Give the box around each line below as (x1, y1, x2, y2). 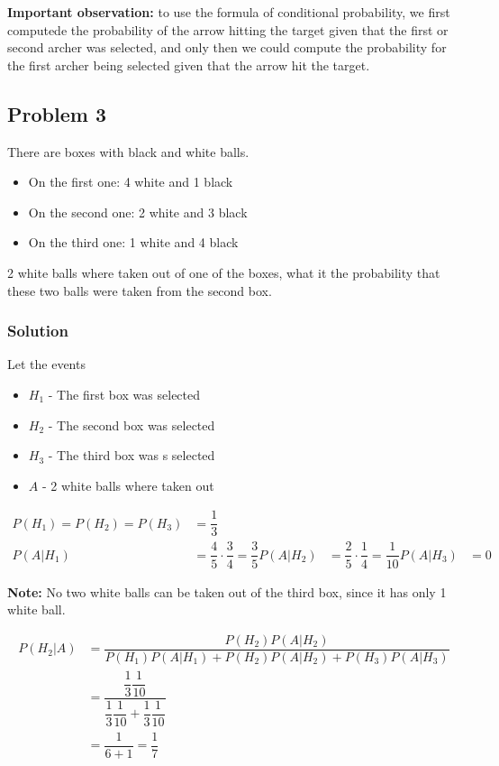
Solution (7, 319, 68, 342)
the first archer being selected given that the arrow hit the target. (7, 55, 370, 74)
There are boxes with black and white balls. (7, 142, 249, 161)
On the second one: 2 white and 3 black (28, 202, 248, 221)
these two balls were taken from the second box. (7, 281, 272, 300)
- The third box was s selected (48, 446, 215, 465)
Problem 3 (7, 99, 106, 127)
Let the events (7, 355, 86, 374)
